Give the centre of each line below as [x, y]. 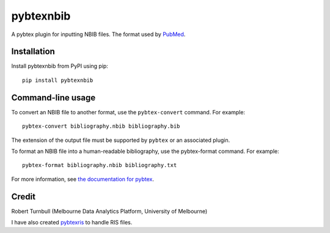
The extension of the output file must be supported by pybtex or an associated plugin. [121, 140]
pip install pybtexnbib [58, 80]
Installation [33, 52]
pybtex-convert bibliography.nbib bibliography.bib [101, 126]
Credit [24, 197]
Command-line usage [53, 98]
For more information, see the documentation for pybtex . [82, 179]
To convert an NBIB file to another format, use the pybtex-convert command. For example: [128, 112]
